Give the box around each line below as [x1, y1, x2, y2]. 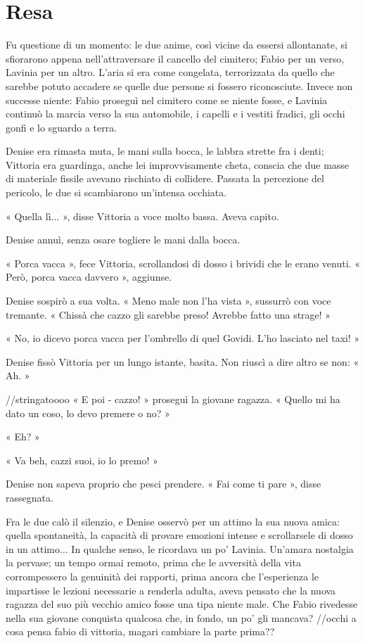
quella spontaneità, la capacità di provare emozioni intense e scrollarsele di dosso [6, 528, 353, 542]
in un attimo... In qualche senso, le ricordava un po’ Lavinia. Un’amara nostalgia [6, 541, 354, 556]
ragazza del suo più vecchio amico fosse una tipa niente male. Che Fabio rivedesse [6, 597, 358, 611]
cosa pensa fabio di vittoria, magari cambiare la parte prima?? [6, 624, 275, 639]
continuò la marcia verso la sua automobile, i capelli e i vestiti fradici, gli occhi [6, 106, 345, 121]
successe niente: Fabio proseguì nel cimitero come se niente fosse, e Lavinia [6, 92, 328, 107]
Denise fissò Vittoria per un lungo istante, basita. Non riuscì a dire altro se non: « [6, 354, 359, 369]
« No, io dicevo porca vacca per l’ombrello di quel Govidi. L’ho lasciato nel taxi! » [6, 331, 360, 345]
